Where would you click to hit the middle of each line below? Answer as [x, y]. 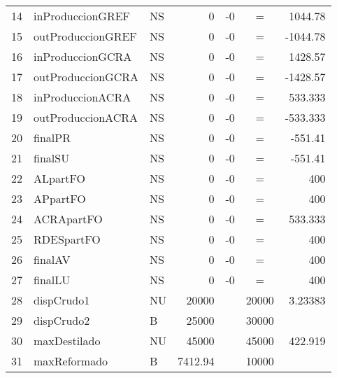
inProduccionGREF [82, 16]
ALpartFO [59, 178]
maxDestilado [67, 341]
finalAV [52, 259]
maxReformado [71, 361]
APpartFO [60, 198]
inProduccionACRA [83, 97]
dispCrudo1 [62, 300]
